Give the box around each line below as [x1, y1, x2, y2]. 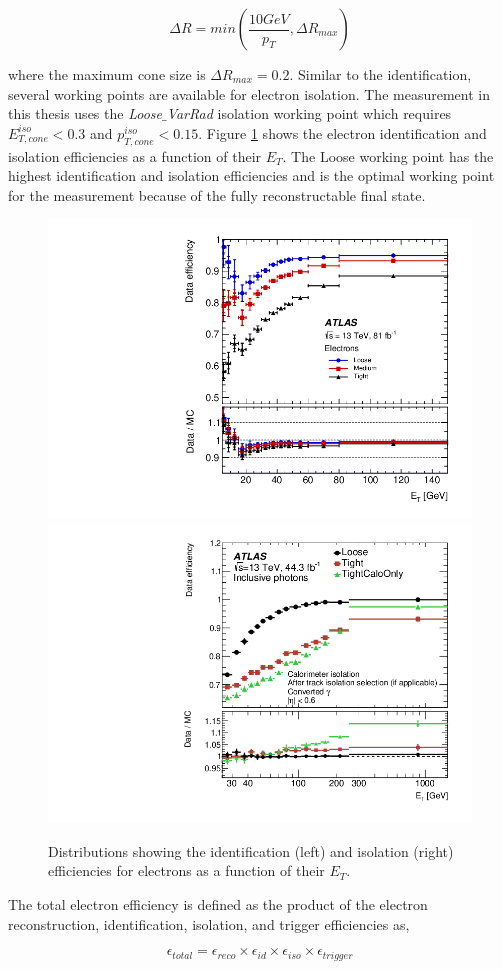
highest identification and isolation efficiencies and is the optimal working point [8, 165, 495, 186]
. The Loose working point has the [282, 145, 494, 166]
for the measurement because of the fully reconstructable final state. [8, 184, 426, 205]
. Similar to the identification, [289, 64, 472, 84]
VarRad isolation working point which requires [166, 103, 452, 124]
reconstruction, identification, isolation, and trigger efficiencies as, [8, 913, 410, 934]
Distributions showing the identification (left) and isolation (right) [48, 840, 454, 861]
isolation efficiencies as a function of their [8, 145, 262, 166]
